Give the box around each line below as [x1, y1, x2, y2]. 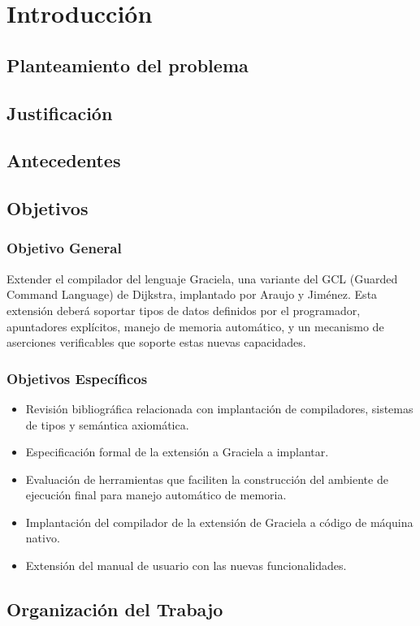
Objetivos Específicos [6, 368, 148, 388]
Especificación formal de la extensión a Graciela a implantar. [25, 443, 329, 460]
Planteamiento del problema [6, 52, 249, 77]
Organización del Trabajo [6, 597, 223, 622]
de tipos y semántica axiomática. [25, 416, 189, 433]
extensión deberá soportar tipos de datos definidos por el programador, [6, 301, 361, 318]
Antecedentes [6, 148, 121, 173]
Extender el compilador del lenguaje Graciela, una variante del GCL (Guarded [6, 270, 398, 287]
